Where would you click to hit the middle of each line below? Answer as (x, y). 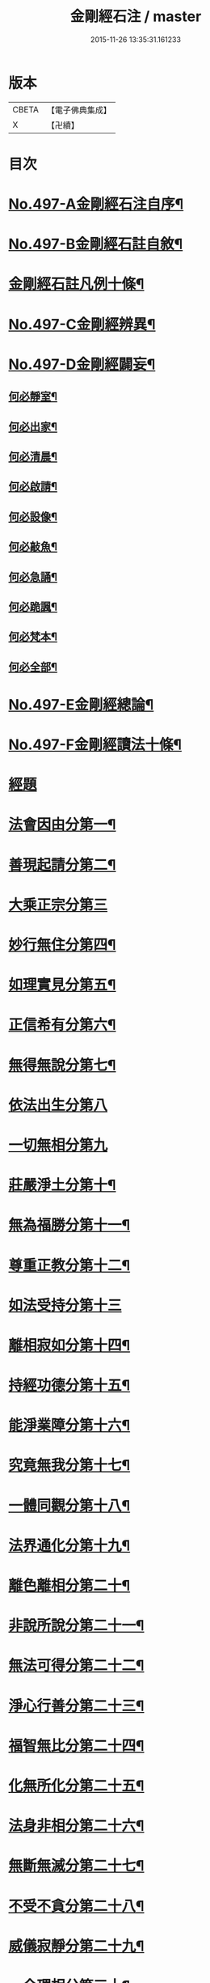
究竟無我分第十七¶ (69, 1466)
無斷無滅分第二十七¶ (76, 1866)
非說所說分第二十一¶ (76, 1626)
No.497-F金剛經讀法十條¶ (95, 745)
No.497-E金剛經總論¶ (81, 704)
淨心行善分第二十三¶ (76, 1706)
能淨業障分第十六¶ (69, 1426)
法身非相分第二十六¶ (76, 1826)
